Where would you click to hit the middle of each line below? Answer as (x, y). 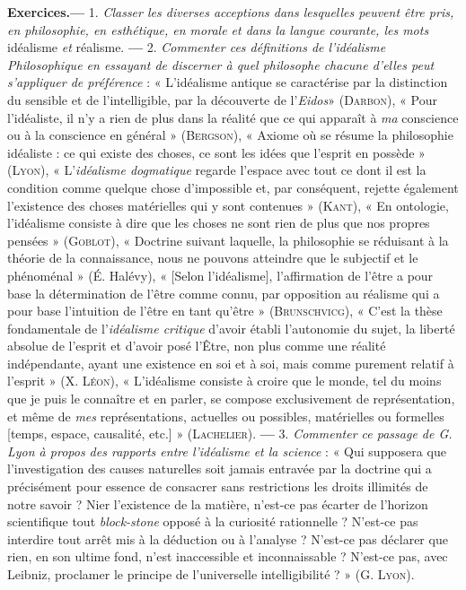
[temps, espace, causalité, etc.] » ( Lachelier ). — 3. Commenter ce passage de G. (230, 434)
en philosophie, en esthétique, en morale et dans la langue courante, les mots (218, 29)
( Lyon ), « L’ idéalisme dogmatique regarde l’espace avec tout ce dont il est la (217, 170)
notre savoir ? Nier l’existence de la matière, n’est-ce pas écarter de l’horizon (218, 503)
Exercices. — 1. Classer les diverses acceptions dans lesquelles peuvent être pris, (231, 12)
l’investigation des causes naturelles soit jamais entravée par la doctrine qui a (220, 469)
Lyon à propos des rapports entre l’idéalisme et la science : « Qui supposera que (227, 451)
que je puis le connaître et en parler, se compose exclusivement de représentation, (231, 399)
